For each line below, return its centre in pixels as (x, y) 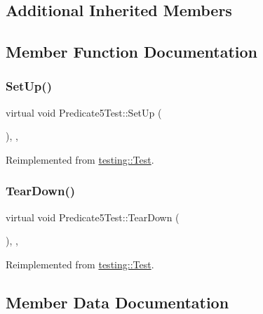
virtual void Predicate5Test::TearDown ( (93, 217)
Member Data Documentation (117, 302)
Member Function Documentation (132, 52)
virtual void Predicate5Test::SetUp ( (84, 112)
